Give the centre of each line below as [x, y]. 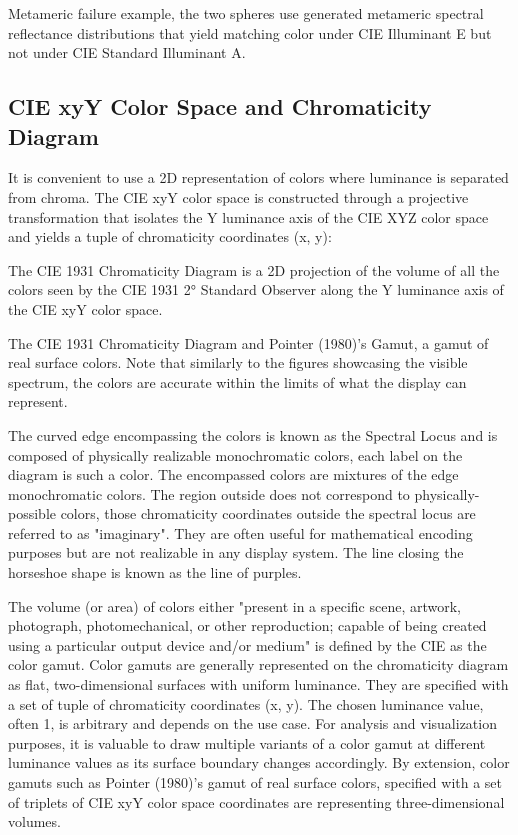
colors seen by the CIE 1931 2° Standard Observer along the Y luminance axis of [256, 289]
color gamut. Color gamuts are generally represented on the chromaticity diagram [258, 664]
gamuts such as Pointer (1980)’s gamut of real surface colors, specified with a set [255, 782]
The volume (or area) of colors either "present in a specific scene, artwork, [234, 605]
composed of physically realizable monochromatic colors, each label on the [235, 454]
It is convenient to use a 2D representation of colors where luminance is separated [258, 177]
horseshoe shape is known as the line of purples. [155, 572]
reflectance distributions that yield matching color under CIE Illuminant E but [250, 32]
